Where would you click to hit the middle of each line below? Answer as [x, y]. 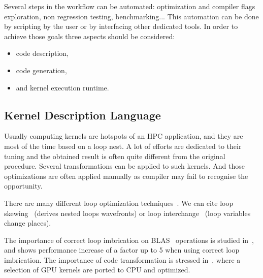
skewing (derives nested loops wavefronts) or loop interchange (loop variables [127, 213]
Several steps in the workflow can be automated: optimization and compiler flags [130, 6]
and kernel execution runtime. [62, 87]
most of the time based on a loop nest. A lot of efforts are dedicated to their [123, 146]
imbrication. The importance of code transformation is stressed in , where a [122, 259]
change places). [28, 223]
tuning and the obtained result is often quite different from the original [115, 156]
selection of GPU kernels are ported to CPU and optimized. [97, 270]
